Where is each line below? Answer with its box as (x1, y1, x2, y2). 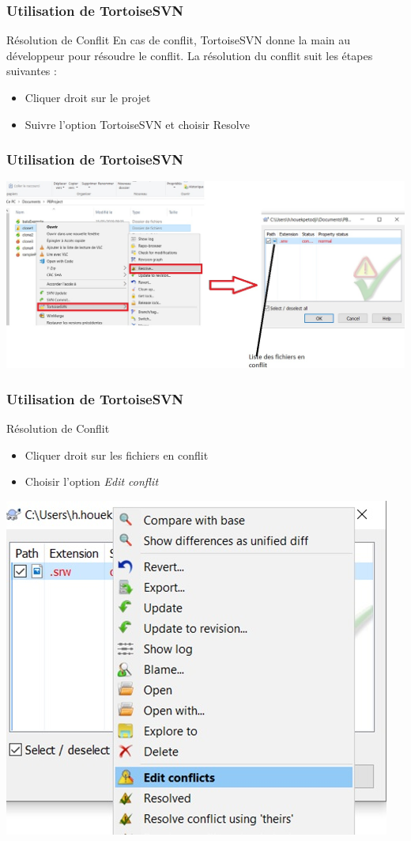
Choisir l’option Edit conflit (25, 473, 159, 490)
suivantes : (6, 63, 57, 79)
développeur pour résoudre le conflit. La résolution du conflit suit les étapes (6, 47, 373, 63)
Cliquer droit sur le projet (25, 89, 151, 105)
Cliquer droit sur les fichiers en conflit (25, 446, 209, 463)
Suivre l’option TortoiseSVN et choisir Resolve (25, 116, 250, 132)
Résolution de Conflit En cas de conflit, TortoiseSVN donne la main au (6, 32, 351, 48)
